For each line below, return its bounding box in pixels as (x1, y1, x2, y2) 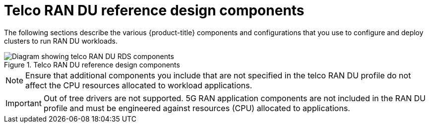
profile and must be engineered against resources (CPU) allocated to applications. (43, 103, 350, 113)
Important (5, 98, 42, 108)
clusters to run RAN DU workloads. (4, 36, 118, 45)
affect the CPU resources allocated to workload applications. (25, 80, 252, 90)
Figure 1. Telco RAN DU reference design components (4, 60, 180, 69)
